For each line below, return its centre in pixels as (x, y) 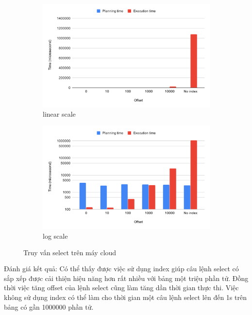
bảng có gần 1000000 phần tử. (49, 306)
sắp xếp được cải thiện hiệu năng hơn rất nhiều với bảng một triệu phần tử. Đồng (126, 278)
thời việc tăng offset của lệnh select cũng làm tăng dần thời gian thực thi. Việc (121, 288)
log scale (55, 236)
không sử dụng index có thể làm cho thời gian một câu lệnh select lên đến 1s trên (125, 297)
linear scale (59, 114)
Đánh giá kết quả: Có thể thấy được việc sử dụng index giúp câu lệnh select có (121, 269)
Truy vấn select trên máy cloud (70, 252)
